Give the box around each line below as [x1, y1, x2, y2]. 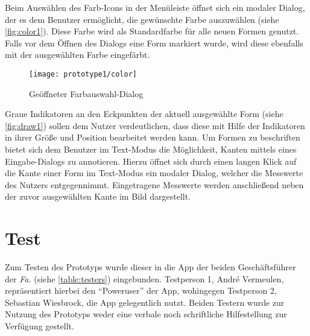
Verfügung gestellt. [5, 320, 74, 332]
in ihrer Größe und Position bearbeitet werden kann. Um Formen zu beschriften [5, 131, 300, 144]
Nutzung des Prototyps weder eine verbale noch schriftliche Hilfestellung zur [5, 308, 287, 320]
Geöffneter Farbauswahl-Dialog [29, 87, 144, 100]
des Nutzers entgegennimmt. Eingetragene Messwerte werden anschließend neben [5, 178, 304, 191]
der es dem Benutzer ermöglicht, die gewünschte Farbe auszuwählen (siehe [5, 13, 279, 25]
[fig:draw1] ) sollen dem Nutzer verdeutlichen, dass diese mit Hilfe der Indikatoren [5, 119, 305, 132]
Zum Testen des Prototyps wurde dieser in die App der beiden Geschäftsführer [5, 261, 296, 273]
